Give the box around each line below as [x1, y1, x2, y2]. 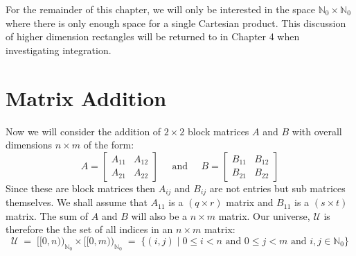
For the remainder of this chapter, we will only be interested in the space [6, 2, 316, 16]
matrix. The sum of [6, 208, 89, 223]
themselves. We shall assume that [6, 195, 148, 210]
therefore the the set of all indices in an [6, 222, 173, 237]
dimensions [6, 137, 53, 152]
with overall [292, 123, 342, 138]
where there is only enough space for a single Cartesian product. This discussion [6, 15, 346, 30]
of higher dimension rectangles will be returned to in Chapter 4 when [6, 29, 300, 44]
